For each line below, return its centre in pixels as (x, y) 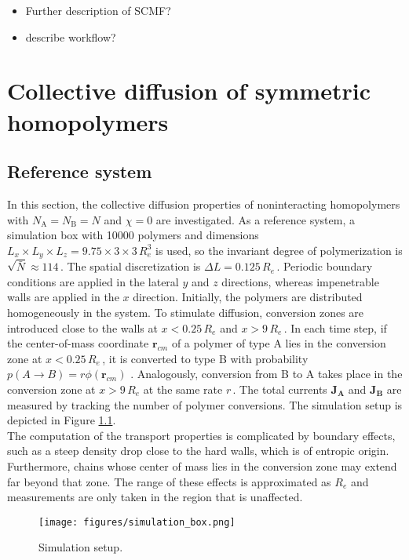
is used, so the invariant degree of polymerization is (279, 250)
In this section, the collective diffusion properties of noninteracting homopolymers (204, 204)
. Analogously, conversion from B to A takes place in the (267, 374)
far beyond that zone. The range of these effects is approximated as (169, 481)
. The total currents (280, 389)
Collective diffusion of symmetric (189, 91)
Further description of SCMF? (98, 10)
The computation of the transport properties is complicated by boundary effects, (201, 435)
